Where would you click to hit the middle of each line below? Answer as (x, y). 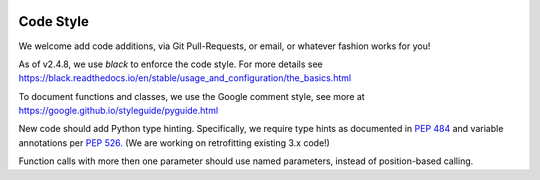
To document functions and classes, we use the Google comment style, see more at (191, 96)
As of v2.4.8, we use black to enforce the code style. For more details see (171, 64)
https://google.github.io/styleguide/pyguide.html (118, 111)
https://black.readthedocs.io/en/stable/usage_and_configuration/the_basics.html (185, 78)
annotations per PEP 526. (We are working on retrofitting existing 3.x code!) (174, 142)
